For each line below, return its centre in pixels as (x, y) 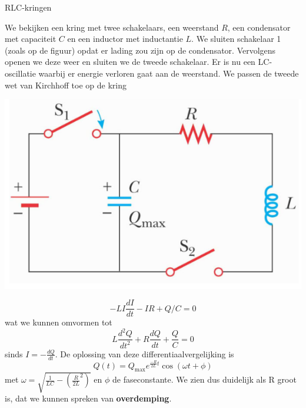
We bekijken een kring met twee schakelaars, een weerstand (112, 27)
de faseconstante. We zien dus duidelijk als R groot (204, 379)
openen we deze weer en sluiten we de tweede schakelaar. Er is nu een (130, 62)
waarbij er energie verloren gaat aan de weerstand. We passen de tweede (169, 73)
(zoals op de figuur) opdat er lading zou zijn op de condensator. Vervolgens (140, 50)
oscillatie (20, 73)
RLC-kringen (28, 7)
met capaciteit (31, 39)
